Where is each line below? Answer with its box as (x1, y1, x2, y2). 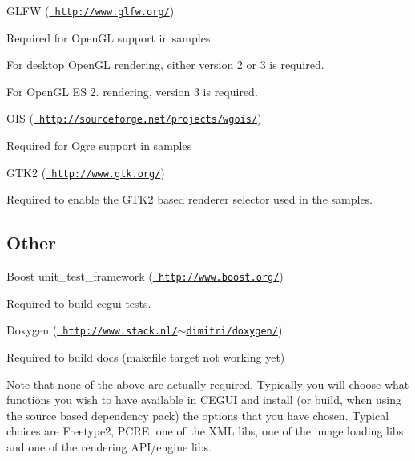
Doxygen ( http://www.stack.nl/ (6, 321, 178, 338)
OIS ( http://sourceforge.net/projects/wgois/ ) (6, 110, 262, 127)
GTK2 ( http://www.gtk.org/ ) (6, 164, 165, 180)
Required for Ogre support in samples (6, 137, 192, 154)
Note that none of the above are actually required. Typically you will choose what (6, 375, 409, 392)
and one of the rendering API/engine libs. (6, 439, 212, 455)
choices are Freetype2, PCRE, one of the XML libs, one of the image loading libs (6, 423, 404, 439)
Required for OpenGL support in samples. (6, 29, 214, 46)
